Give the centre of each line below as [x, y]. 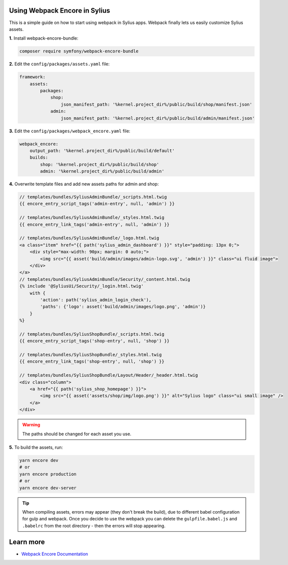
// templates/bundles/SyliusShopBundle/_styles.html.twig [91, 355]
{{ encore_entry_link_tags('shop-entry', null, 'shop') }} [92, 362]
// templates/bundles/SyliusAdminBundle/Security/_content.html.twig [105, 279]
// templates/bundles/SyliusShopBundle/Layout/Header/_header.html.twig [109, 375]
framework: [32, 77]
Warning [31, 425]
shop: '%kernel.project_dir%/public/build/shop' [100, 164]
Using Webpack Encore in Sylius [60, 11]
